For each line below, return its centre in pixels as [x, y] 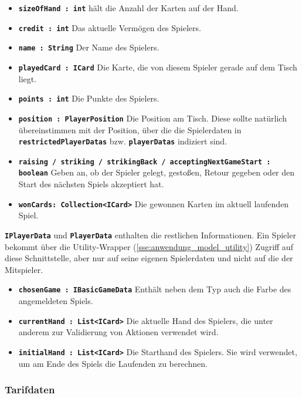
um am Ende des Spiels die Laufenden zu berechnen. [113, 363]
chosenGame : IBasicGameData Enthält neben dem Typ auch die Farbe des [155, 289]
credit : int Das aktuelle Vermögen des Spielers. [110, 27]
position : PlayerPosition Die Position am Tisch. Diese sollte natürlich [152, 118]
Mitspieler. [24, 269]
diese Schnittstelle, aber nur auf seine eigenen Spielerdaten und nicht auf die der [149, 258]
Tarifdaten [30, 389]
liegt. [28, 78]
